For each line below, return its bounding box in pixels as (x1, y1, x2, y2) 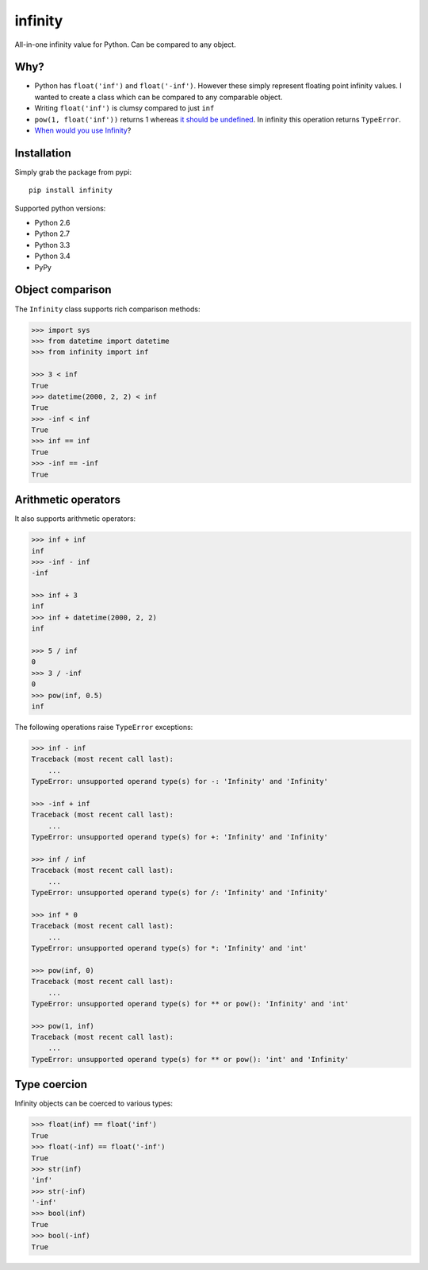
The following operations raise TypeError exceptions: (14, 722, 193, 732)
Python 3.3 (34, 240, 71, 249)
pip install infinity (29, 186, 113, 195)
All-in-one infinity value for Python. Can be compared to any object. (14, 40, 237, 49)
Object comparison (14, 283, 112, 297)
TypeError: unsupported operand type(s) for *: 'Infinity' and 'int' (31, 944, 308, 952)
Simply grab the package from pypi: (14, 167, 132, 176)
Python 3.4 (34, 251, 71, 261)
